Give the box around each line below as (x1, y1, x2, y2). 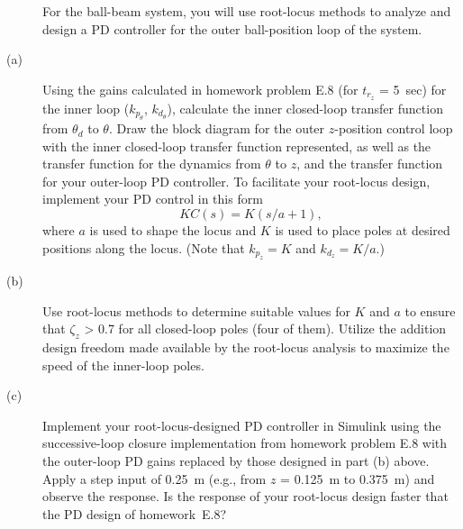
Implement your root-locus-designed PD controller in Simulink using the (42, 415, 441, 434)
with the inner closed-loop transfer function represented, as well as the (42, 136, 431, 155)
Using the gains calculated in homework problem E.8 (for (42, 79, 359, 98)
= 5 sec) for (378, 79, 447, 98)
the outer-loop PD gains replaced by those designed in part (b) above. (42, 451, 430, 470)
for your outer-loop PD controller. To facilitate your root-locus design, (42, 171, 431, 190)
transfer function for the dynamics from (42, 154, 261, 173)
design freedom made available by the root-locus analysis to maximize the (42, 338, 449, 356)
